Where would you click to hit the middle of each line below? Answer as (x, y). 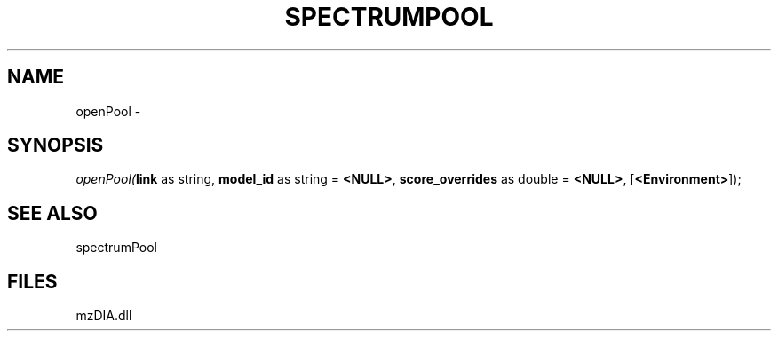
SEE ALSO (52, 213)
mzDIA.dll (104, 316)
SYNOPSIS (56, 145)
